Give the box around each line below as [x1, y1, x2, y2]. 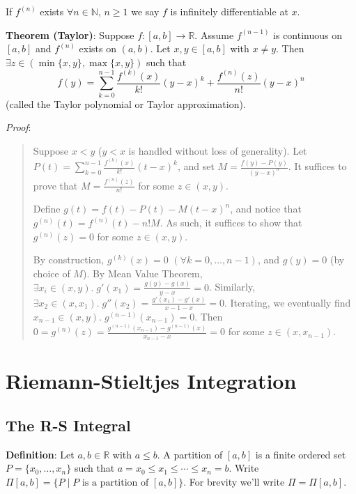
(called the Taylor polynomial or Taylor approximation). [6, 96, 246, 111]
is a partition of [82, 478, 149, 488]
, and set [177, 159, 215, 173]
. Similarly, [208, 279, 256, 294]
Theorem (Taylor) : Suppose [6, 27, 134, 42]
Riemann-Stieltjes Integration [6, 366, 297, 395]
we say [131, 4, 160, 18]
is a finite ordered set [255, 447, 346, 461]
